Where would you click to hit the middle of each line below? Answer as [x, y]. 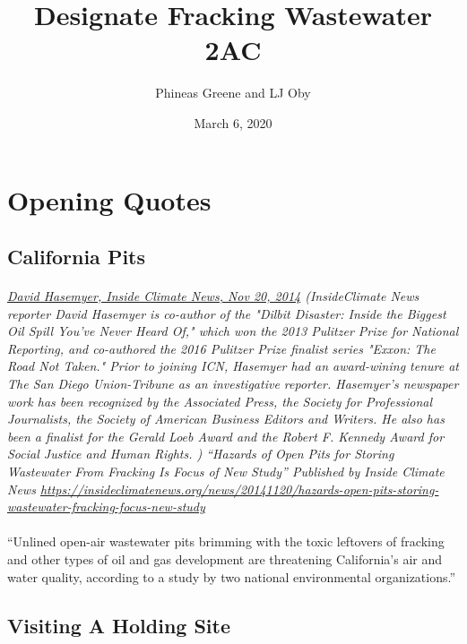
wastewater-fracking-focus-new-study [106, 507]
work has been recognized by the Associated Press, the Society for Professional [220, 401]
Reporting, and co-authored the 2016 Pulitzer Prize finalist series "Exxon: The [221, 348]
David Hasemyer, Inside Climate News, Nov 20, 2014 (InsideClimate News [213, 296]
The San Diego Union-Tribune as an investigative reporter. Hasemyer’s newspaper [233, 384]
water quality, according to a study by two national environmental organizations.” [232, 576]
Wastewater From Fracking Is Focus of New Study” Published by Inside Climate [226, 471]
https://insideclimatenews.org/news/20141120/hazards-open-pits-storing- [239, 489]
